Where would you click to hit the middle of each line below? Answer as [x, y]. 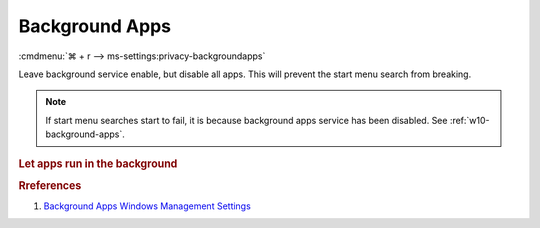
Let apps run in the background [98, 163]
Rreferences [50, 185]
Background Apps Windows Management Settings [147, 206]
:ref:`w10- [469, 120]
